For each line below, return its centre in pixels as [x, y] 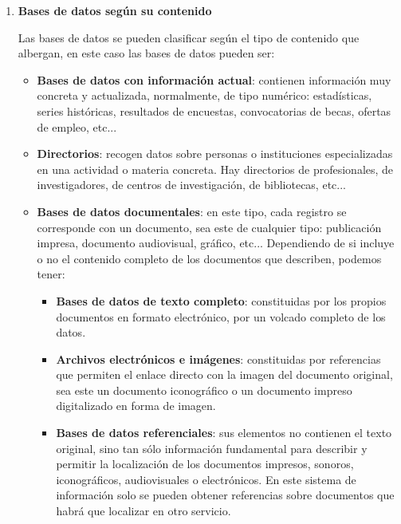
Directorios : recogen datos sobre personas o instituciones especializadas [215, 154]
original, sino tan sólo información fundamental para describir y [212, 448]
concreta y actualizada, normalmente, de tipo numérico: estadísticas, [204, 95]
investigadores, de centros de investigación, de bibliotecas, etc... [191, 185]
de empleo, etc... [77, 126]
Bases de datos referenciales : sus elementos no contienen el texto [224, 433]
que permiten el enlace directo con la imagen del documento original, [224, 374]
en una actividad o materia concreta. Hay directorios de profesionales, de [215, 169]
